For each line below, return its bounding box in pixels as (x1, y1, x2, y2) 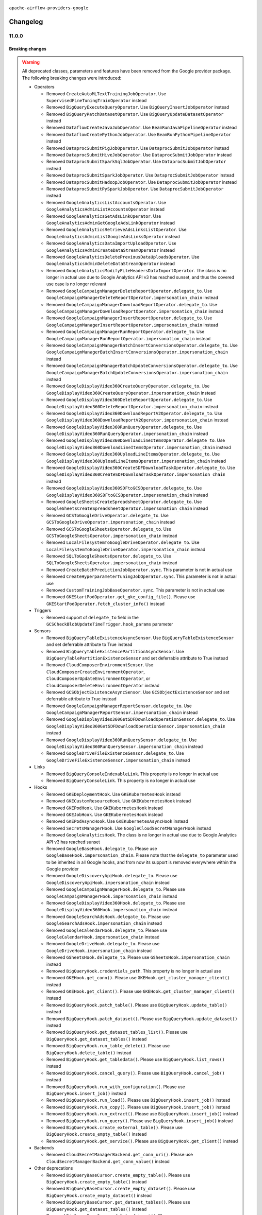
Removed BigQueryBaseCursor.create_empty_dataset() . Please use (46, 1186, 196, 1192)
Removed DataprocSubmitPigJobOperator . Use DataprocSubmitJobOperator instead (46, 145, 229, 151)
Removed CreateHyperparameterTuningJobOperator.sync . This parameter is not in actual (46, 573, 237, 579)
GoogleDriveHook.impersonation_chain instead (46, 948, 152, 954)
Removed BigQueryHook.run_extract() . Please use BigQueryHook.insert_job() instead (46, 1111, 238, 1117)
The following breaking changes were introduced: (22, 75, 122, 81)
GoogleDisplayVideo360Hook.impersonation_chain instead (46, 907, 178, 913)
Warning (22, 59, 40, 65)
